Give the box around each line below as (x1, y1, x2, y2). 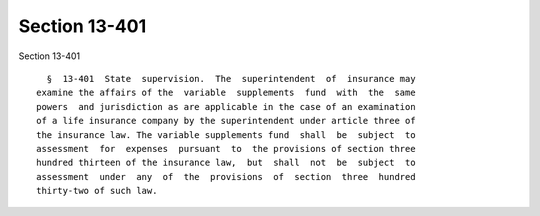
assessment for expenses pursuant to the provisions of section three (36, 143, 416, 154)
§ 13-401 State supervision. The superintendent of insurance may (46, 73, 416, 84)
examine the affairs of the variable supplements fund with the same (36, 87, 416, 99)
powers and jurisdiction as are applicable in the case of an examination (36, 101, 416, 112)
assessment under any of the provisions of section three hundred (36, 171, 416, 182)
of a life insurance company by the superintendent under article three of (36, 115, 416, 127)
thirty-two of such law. (36, 185, 158, 197)
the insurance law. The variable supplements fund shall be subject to (36, 129, 416, 140)
